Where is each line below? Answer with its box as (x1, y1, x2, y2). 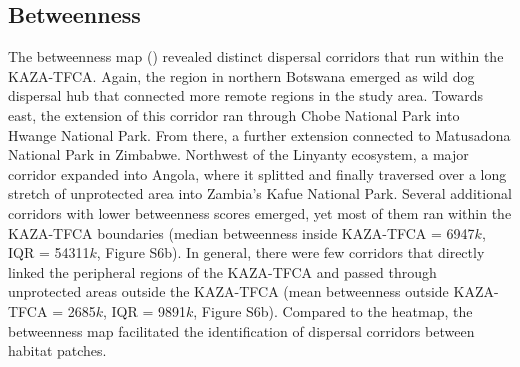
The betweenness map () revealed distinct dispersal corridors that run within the (8, 46, 504, 67)
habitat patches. (8, 340, 107, 361)
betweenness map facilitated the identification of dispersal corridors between (8, 320, 475, 341)
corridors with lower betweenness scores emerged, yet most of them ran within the (8, 202, 512, 223)
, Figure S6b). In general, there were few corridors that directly (96, 242, 485, 263)
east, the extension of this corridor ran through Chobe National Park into (8, 104, 460, 125)
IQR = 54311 (8, 242, 90, 263)
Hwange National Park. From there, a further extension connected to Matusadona (8, 124, 511, 145)
